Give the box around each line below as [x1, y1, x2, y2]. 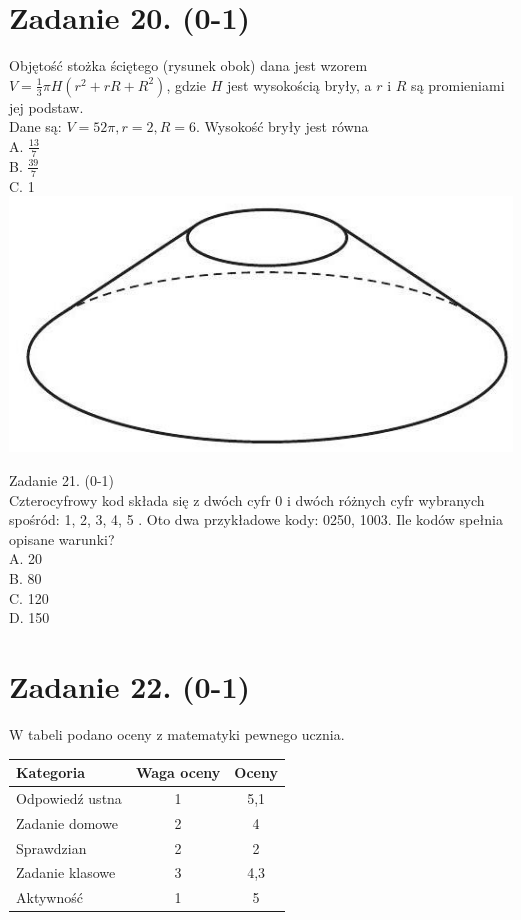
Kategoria [16, 762, 86, 782]
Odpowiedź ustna [16, 787, 122, 808]
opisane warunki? [9, 528, 115, 549]
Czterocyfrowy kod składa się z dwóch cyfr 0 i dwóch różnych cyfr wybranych [9, 489, 485, 510]
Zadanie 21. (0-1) [9, 470, 114, 491]
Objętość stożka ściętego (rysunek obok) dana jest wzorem [9, 55, 368, 76]
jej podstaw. [9, 96, 84, 117]
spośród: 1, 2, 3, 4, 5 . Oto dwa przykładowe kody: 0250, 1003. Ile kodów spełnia [9, 509, 503, 530]
